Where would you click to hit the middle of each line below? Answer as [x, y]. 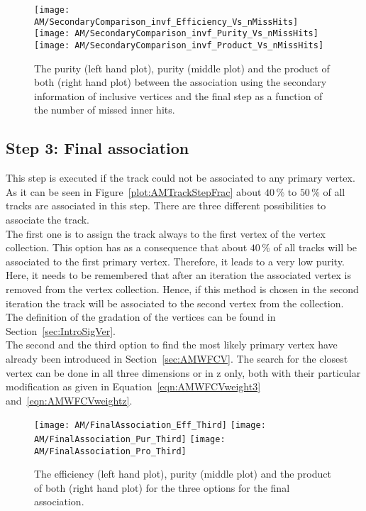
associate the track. [48, 219]
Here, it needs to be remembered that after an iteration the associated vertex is [178, 275]
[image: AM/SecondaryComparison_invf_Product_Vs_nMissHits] [179, 45]
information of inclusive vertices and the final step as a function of [178, 95]
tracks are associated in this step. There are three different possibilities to [166, 205]
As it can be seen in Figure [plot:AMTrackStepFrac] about [134, 191]
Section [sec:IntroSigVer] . [61, 330]
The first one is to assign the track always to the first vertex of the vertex [166, 233]
